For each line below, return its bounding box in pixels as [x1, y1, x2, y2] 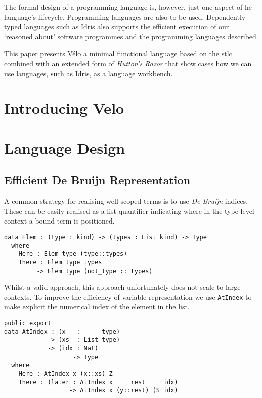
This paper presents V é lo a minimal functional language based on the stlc [4, 48, 232, 59]
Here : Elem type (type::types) [18, 250, 127, 258]
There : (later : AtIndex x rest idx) [18, 378, 178, 386]
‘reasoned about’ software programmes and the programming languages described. [4, 31, 258, 41]
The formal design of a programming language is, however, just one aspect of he [4, 2, 252, 12]
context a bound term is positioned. [4, 215, 115, 226]
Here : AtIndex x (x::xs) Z [18, 370, 113, 377]
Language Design [4, 137, 125, 158]
